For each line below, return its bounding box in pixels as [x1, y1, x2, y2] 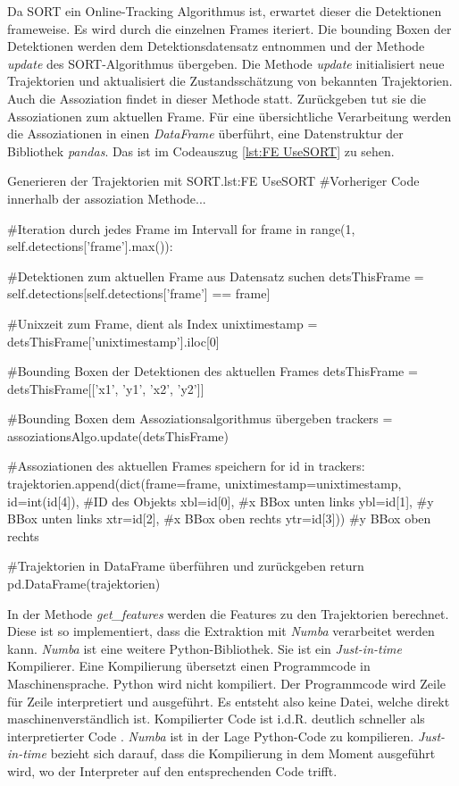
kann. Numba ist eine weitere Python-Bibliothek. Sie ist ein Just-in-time [7, 639, 402, 657]
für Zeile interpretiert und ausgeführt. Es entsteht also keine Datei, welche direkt [7, 691, 450, 710]
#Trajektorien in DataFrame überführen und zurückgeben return [7, 556, 364, 575]
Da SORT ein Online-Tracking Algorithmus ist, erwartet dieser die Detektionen [7, 2, 442, 20]
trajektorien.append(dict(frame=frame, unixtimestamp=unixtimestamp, [7, 474, 402, 493]
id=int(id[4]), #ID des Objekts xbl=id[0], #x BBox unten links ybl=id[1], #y [7, 491, 434, 510]
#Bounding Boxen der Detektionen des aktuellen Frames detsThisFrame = [7, 362, 418, 380]
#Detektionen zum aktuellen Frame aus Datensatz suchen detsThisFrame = [7, 266, 424, 285]
